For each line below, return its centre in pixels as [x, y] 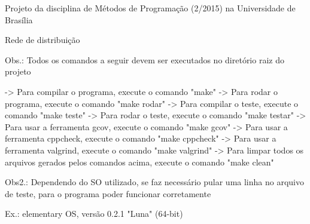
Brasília [19, 19]
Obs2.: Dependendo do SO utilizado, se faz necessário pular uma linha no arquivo [154, 182]
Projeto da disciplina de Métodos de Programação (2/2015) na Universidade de [150, 8]
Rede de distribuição [42, 40]
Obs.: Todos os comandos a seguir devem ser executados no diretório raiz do [145, 59]
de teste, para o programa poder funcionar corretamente [108, 193]
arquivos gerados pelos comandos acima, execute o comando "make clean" [139, 162]
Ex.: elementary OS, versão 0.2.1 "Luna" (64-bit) [94, 214]
